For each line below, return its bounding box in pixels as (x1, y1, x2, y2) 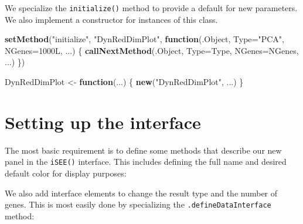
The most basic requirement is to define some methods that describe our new (5, 144, 282, 156)
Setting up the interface (5, 110, 201, 134)
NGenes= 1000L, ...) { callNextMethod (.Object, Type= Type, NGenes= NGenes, (5, 44, 299, 56)
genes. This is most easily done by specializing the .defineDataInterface (5, 198, 271, 211)
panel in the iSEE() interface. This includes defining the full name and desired (5, 155, 287, 168)
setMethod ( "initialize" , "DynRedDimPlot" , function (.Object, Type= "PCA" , (5, 33, 285, 45)
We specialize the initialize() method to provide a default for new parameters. (5, 2, 298, 13)
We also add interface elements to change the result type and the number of (5, 186, 278, 199)
